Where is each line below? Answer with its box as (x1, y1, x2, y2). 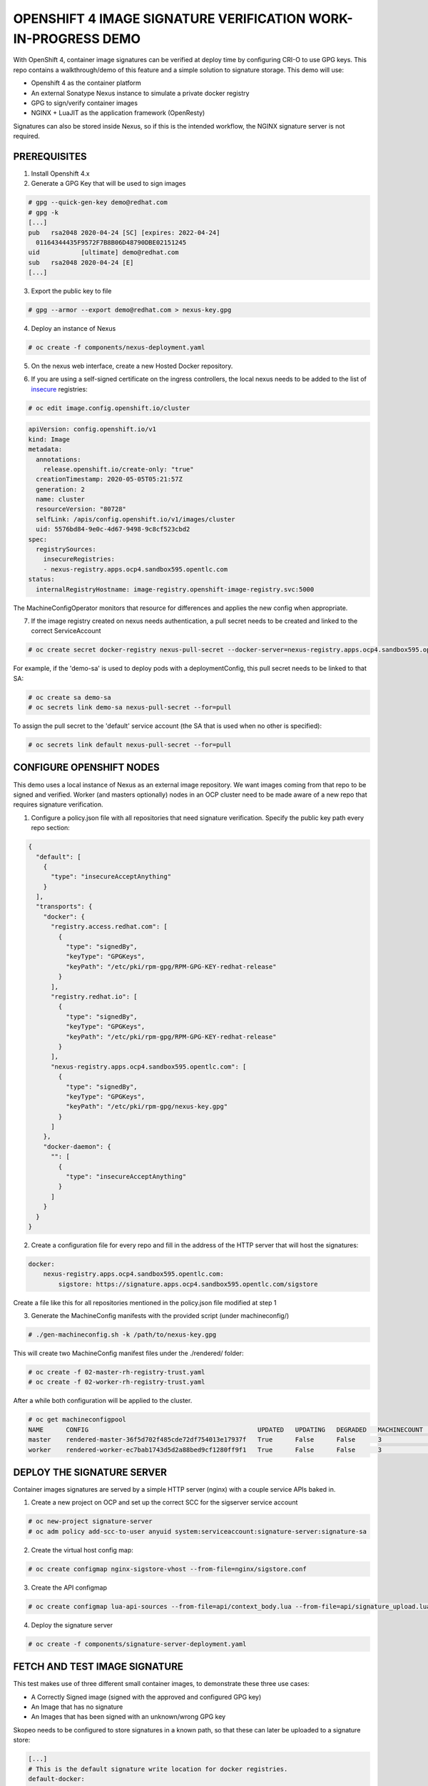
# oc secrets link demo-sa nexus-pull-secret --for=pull (28, 704, 232, 712)
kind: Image (28, 435, 71, 443)
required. (13, 132, 41, 141)
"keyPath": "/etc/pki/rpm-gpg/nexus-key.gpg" (65, 1102, 228, 1111)
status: (28, 575, 55, 584)
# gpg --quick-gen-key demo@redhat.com (28, 199, 168, 206)
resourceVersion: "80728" (36, 505, 126, 514)
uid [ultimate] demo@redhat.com (28, 249, 179, 256)
